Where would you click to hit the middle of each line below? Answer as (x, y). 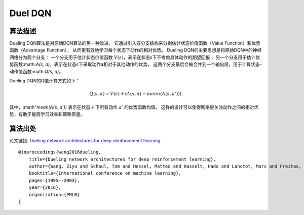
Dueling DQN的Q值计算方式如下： (45, 81)
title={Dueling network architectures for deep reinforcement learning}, (122, 159)
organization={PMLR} (54, 195)
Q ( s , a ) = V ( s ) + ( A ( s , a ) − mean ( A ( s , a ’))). (136, 94)
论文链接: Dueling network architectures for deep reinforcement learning (85, 140)
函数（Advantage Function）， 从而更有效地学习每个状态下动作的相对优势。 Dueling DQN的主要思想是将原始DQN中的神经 (136, 50)
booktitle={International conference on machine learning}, (105, 173)
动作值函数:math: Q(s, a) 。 (36, 71)
